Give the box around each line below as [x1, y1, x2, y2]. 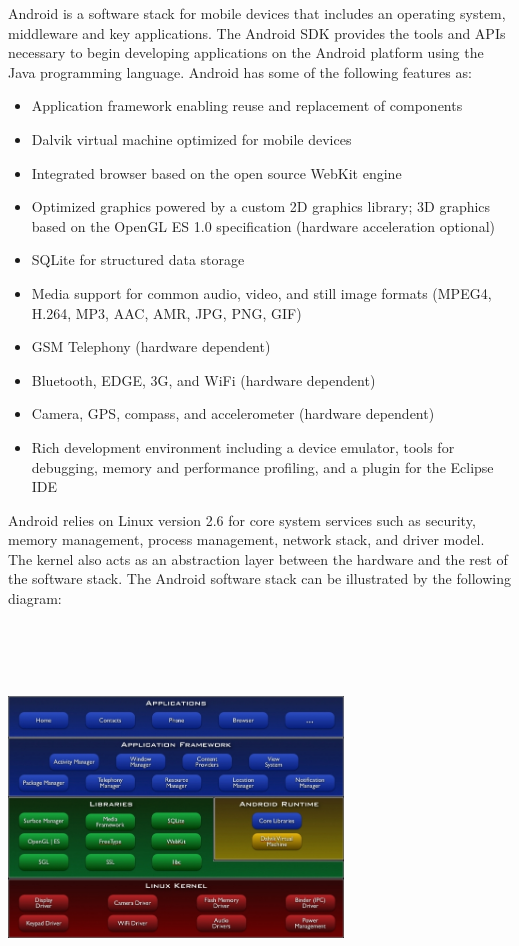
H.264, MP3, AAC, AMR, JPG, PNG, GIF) [31, 302, 302, 323]
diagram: [8, 588, 62, 609]
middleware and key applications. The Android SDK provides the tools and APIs [8, 22, 506, 43]
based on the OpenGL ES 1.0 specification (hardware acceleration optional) [31, 215, 495, 236]
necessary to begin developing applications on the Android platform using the [8, 42, 484, 63]
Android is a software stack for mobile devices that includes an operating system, [8, 3, 506, 23]
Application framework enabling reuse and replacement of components [31, 95, 463, 116]
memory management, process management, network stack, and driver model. [8, 529, 485, 550]
